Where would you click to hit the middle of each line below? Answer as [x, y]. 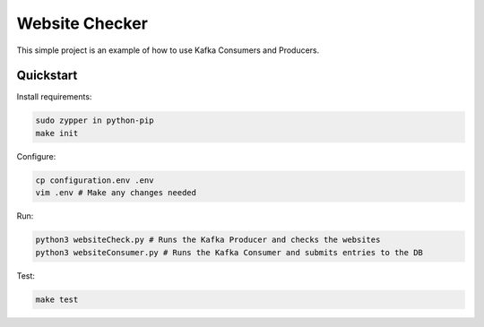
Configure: [36, 156]
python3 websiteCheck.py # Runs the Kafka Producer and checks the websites [208, 240]
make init [57, 133]
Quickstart [47, 76]
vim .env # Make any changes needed [116, 193]
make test [57, 299]
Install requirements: [54, 97]
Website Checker [82, 23]
